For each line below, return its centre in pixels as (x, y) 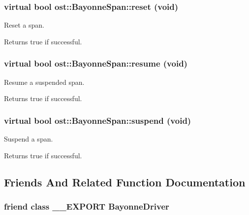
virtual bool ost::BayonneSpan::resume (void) (96, 63)
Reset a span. (24, 25)
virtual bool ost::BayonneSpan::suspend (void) (98, 120)
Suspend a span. (29, 139)
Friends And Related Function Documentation (125, 182)
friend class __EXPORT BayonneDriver (87, 206)
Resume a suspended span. (44, 82)
